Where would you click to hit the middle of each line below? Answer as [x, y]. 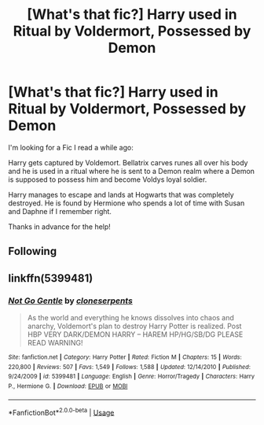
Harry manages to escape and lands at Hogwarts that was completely [121, 194]
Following [33, 251]
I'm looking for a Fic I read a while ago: [71, 147]
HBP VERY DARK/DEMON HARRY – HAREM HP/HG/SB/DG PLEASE [135, 334]
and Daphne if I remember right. [60, 211]
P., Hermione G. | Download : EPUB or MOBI [68, 386]
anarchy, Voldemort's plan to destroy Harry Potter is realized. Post [134, 326]
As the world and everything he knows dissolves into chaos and [130, 318]
